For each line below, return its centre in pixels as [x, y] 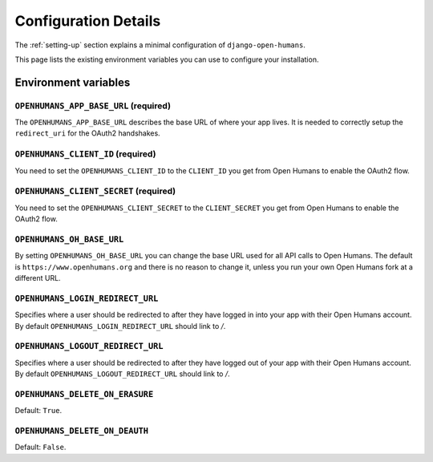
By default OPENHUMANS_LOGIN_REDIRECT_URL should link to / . [120, 326]
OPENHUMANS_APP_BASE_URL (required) [93, 106]
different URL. [38, 278]
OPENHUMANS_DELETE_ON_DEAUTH [81, 431]
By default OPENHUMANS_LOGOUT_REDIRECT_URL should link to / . [122, 374]
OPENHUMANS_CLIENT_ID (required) [85, 154]
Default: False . [40, 447]
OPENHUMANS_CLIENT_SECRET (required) [95, 191]
